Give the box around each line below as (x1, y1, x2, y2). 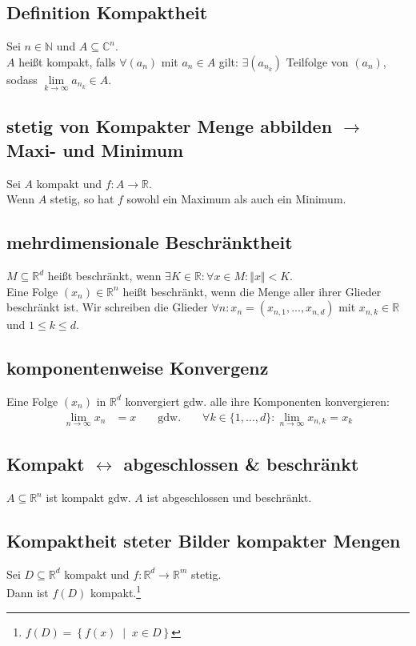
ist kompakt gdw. (46, 489, 131, 506)
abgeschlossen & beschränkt (123, 451, 359, 476)
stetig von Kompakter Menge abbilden (6, 114, 333, 138)
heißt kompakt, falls (18, 53, 116, 70)
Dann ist (6, 584, 49, 601)
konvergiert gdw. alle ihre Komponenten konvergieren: (125, 392, 390, 409)
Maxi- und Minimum (6, 137, 184, 162)
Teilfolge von (286, 53, 349, 70)
